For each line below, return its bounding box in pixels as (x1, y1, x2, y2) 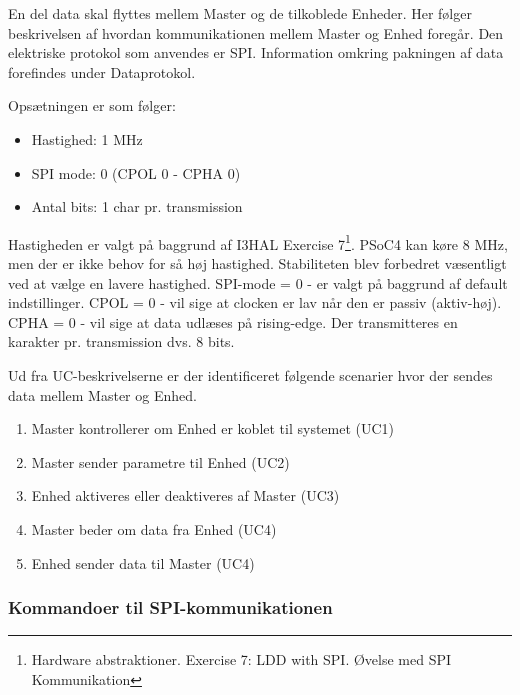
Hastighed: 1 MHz (31, 128, 143, 149)
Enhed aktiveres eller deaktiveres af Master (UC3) (31, 485, 340, 506)
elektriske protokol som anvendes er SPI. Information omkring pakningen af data (8, 42, 504, 63)
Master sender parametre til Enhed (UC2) (31, 451, 290, 472)
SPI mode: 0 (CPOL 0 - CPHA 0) (31, 162, 241, 183)
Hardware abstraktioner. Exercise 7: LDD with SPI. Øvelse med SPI (31, 649, 452, 670)
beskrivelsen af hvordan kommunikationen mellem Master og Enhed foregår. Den (8, 22, 504, 43)
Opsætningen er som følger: (8, 95, 176, 116)
